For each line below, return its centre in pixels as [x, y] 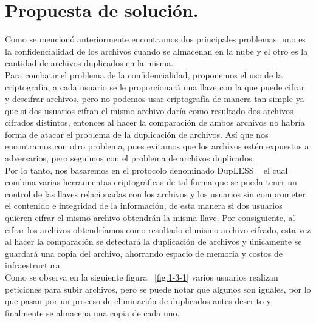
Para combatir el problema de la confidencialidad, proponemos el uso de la [144, 74]
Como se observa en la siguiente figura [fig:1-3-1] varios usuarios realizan [142, 277]
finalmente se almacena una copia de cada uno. [92, 312]
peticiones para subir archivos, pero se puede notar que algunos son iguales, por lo [158, 289]
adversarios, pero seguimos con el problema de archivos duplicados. [130, 158]
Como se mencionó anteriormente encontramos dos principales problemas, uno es [155, 39]
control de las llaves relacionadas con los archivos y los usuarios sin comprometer [155, 193]
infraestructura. [34, 265]
